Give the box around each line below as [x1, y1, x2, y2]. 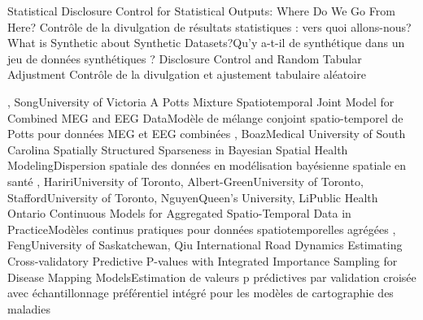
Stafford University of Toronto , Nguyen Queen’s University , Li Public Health [7, 188, 378, 205]
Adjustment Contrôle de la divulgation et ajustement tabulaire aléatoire [7, 66, 366, 83]
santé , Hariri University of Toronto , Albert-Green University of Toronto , [7, 172, 364, 189]
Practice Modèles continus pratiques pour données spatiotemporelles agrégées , [7, 220, 396, 237]
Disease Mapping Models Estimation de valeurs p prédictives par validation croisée [7, 268, 416, 285]
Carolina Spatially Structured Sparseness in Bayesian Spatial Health [7, 141, 348, 158]
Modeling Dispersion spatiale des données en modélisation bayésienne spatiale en [7, 157, 407, 174]
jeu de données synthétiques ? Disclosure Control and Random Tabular [7, 50, 362, 67]
